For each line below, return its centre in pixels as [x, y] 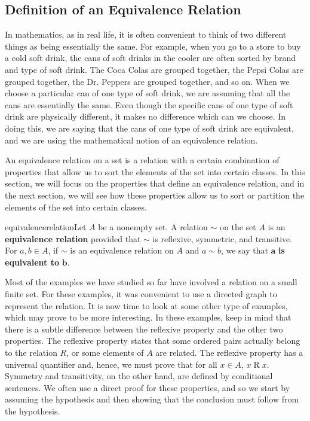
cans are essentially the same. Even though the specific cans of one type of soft [149, 104]
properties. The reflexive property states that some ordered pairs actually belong [153, 341]
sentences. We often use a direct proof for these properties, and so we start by [148, 387]
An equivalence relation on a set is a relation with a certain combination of [142, 160]
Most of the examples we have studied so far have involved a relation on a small [151, 282]
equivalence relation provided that [73, 238]
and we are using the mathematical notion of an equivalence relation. [131, 140]
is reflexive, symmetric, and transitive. [222, 238]
